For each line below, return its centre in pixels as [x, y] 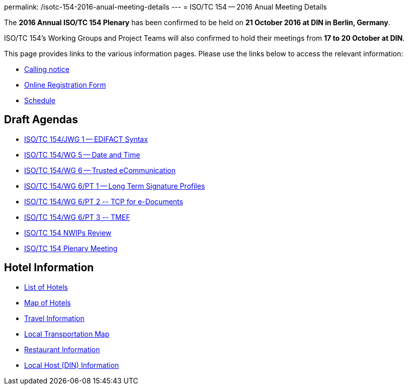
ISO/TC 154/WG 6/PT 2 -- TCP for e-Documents [104, 201]
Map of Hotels [48, 302]
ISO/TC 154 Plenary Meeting [71, 248]
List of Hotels [46, 287]
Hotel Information [49, 268]
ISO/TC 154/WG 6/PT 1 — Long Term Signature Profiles [115, 186]
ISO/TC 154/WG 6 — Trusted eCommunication [100, 170]
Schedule [40, 100]
